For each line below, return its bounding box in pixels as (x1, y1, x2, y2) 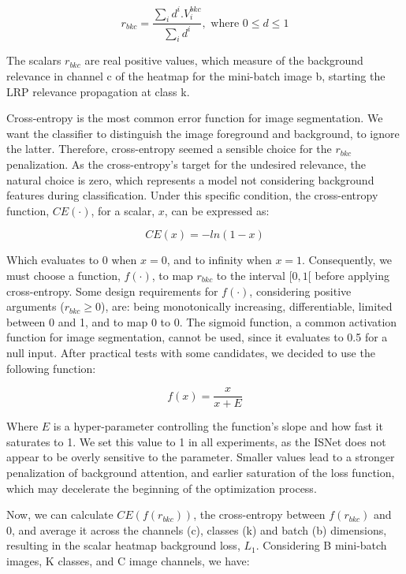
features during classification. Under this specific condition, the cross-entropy (6, 187, 378, 203)
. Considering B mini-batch (255, 537, 387, 553)
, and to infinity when (166, 252, 272, 268)
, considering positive (249, 282, 352, 299)
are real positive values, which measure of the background (84, 52, 363, 69)
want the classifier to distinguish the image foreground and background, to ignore (6, 125, 400, 141)
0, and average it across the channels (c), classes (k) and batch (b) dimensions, (6, 521, 387, 538)
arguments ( (6, 298, 65, 315)
